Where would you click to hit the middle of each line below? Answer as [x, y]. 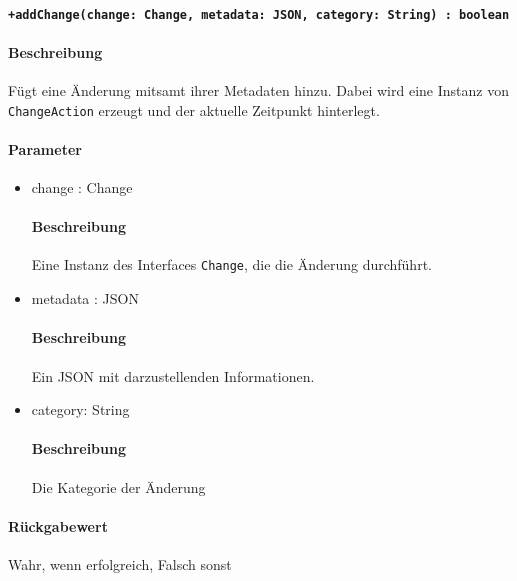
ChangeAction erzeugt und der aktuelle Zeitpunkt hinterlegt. [194, 109]
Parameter [45, 148]
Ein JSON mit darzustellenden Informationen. [173, 375]
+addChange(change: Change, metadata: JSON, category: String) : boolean [259, 14]
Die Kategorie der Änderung [118, 486]
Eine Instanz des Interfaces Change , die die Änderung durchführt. [231, 264]
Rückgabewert [58, 525]
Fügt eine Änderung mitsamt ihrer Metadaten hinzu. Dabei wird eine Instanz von [258, 90]
